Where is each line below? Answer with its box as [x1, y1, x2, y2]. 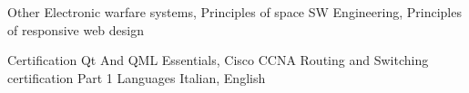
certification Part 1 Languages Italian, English [7, 68, 266, 87]
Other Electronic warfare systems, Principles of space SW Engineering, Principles [7, 3, 462, 21]
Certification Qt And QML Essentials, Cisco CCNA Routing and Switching [7, 51, 429, 70]
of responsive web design [7, 20, 144, 39]
